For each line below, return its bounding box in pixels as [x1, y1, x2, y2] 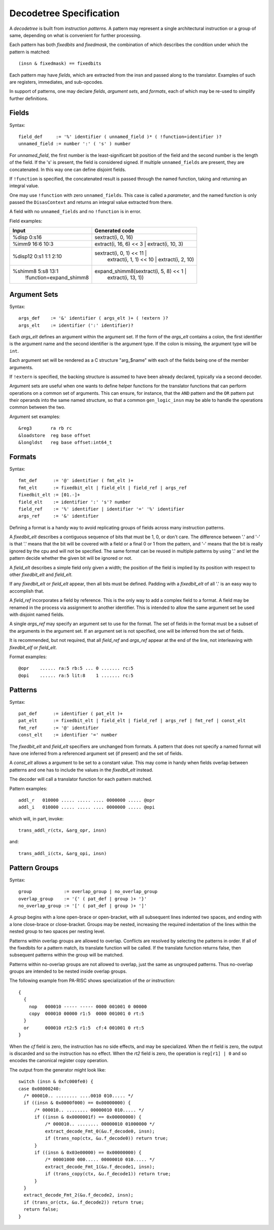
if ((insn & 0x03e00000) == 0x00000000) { [34, 1150, 142, 1155]
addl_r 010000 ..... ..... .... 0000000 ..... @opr [18, 797, 155, 803]
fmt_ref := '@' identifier [18, 725, 99, 731]
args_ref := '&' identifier [18, 513, 99, 519]
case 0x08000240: [18, 1086, 61, 1091]
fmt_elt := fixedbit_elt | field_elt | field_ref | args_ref [18, 485, 187, 491]
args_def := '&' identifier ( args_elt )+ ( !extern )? [18, 315, 168, 321]
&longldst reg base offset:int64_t [18, 439, 113, 446]
